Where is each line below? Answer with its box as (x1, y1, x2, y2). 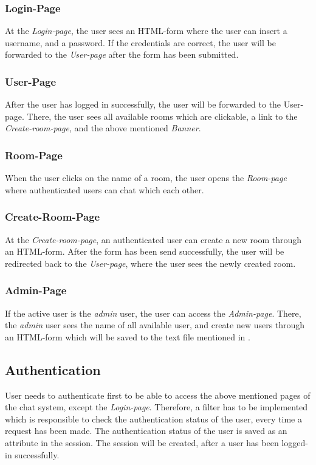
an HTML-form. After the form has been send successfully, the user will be (5, 245, 284, 258)
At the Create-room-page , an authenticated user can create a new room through (5, 233, 302, 246)
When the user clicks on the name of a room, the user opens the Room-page (5, 171, 287, 184)
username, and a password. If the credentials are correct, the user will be (5, 36, 276, 49)
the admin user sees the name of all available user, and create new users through (5, 319, 305, 331)
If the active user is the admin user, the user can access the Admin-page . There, (5, 306, 301, 319)
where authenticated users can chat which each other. (5, 183, 204, 196)
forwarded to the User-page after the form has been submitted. (5, 48, 239, 61)
